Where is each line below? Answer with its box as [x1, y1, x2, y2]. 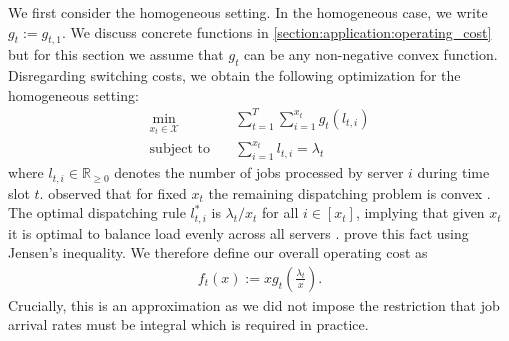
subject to [149, 142, 210, 157]
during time [417, 162, 490, 183]
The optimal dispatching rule [8, 202, 186, 223]
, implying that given [355, 202, 485, 223]
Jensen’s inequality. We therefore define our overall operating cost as [8, 242, 428, 263]
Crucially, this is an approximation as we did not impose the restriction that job [8, 294, 500, 315]
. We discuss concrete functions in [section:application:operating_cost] [61, 21, 492, 42]
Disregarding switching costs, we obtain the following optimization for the [8, 65, 461, 86]
